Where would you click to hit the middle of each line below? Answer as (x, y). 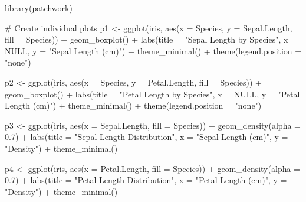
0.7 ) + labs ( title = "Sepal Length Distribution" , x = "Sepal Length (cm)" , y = (147, 137)
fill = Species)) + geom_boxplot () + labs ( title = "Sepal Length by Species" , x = (151, 39)
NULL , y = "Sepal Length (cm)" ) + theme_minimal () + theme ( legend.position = (153, 50)
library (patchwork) (39, 8)
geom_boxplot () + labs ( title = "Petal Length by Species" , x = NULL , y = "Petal (152, 94)
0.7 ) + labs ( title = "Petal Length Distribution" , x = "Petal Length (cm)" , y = (146, 180)
